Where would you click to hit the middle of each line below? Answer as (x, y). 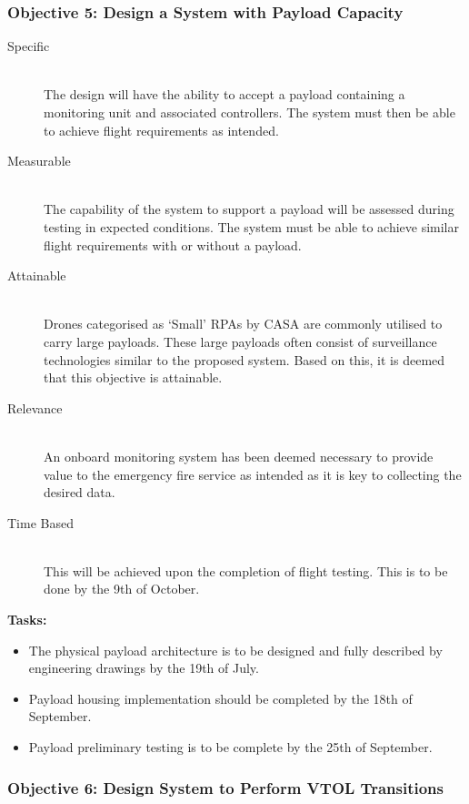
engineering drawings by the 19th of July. (144, 668)
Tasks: (27, 620)
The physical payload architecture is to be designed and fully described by (235, 650)
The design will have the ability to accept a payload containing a (225, 94)
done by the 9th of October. (122, 589)
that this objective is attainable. (133, 377)
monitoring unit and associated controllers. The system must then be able (249, 112)
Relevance (35, 407)
